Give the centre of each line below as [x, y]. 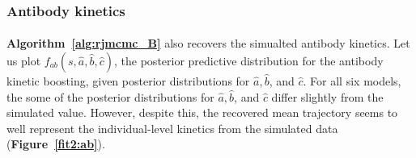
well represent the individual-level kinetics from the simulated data [172, 128]
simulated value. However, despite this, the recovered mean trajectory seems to [202, 112]
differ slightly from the [327, 96]
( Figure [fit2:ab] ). [56, 144]
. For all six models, [352, 81]
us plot [24, 61]
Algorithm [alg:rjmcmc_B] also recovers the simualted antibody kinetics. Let [208, 43]
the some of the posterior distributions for [110, 96]
